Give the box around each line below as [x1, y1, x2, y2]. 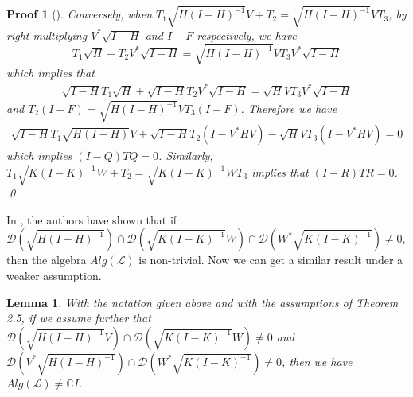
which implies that [6, 64, 95, 80]
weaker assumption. [6, 267, 102, 284]
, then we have [282, 352, 353, 369]
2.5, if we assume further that [6, 309, 151, 326]
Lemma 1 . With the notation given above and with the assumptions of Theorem [6, 294, 399, 310]
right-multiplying [6, 26, 88, 43]
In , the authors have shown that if [6, 211, 177, 228]
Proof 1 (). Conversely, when [6, 6, 153, 22]
